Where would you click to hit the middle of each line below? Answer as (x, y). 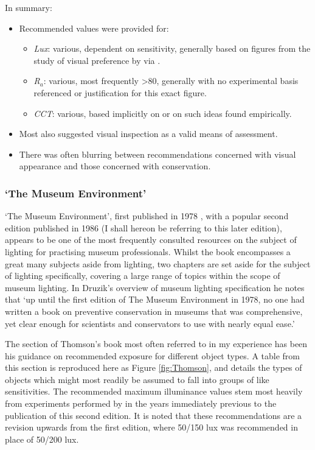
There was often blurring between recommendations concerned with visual (157, 154)
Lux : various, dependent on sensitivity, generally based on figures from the (172, 48)
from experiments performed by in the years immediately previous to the (141, 403)
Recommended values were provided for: (94, 28)
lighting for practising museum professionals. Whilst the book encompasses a (148, 251)
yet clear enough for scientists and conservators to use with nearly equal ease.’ (150, 323)
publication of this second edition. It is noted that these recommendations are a (154, 415)
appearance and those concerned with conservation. (115, 166)
